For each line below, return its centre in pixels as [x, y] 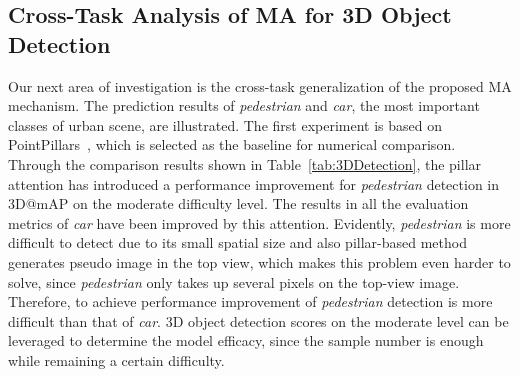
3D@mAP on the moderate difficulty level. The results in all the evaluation [238, 203]
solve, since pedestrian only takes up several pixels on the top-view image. [234, 281]
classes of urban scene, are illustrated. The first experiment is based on [225, 124]
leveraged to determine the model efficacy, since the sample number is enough [246, 340]
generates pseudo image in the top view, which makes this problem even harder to [259, 261]
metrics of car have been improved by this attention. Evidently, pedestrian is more [259, 222]
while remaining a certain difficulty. [116, 359]
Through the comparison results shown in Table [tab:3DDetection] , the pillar [245, 163]
